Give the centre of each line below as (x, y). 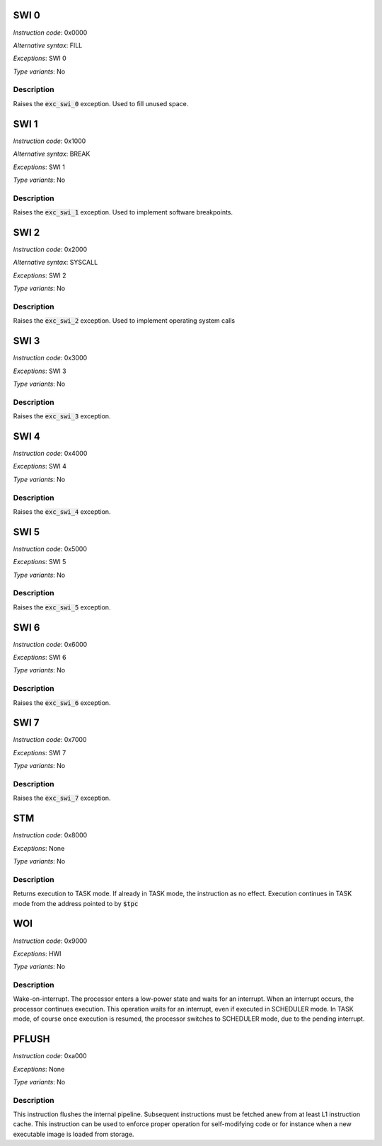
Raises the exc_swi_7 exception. (62, 798)
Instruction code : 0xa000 (50, 1056)
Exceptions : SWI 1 (39, 167)
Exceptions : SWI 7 (40, 752)
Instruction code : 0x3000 (50, 358)
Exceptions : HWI (37, 953)
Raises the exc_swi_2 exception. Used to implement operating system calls (124, 321)
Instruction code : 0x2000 (50, 249)
